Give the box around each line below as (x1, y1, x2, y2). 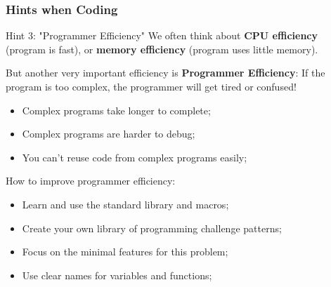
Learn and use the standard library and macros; (22, 196, 229, 211)
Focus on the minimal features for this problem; (22, 244, 228, 259)
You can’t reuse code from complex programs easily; (22, 149, 247, 164)
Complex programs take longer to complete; (22, 102, 211, 117)
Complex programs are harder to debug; (22, 126, 195, 141)
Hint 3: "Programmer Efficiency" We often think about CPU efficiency (6, 28, 318, 43)
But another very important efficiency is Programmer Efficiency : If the (6, 65, 325, 80)
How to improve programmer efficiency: (6, 173, 176, 188)
